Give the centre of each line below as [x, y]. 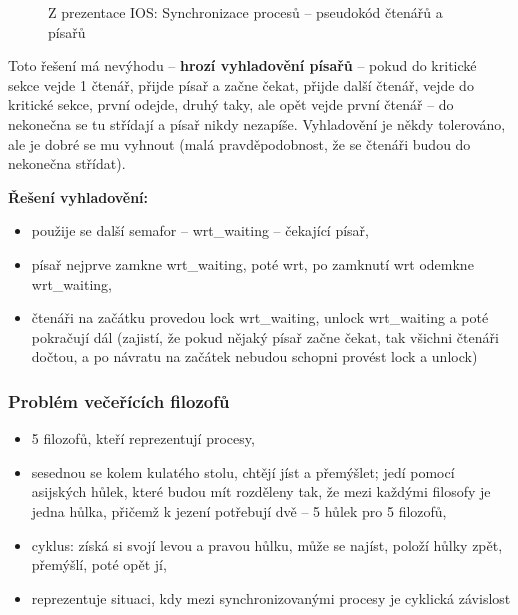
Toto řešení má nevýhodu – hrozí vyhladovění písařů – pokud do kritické [242, 65]
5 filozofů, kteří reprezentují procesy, [143, 438]
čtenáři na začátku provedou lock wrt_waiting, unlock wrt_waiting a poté [260, 317]
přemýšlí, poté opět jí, [99, 564]
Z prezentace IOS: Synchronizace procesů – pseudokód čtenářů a [245, 12]
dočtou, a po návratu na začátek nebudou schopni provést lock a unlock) [254, 356]
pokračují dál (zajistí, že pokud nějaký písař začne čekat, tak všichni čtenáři [265, 336]
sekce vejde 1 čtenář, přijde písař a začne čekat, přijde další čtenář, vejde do [241, 84]
